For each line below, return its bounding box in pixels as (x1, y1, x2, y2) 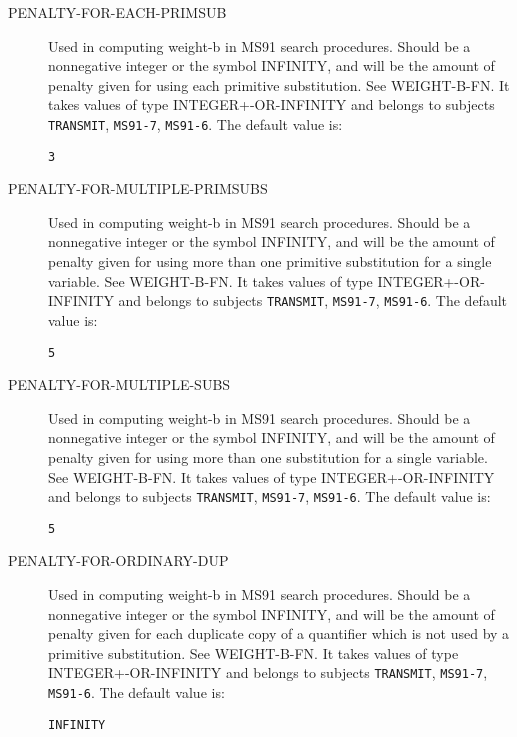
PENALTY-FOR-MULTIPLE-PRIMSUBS (8, 178, 268, 199)
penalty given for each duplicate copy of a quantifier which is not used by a (48, 623, 510, 644)
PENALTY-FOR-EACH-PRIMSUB (8, 2, 227, 22)
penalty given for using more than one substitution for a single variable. (48, 446, 488, 467)
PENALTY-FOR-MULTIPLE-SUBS (8, 374, 231, 395)
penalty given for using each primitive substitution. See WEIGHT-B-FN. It (48, 74, 510, 95)
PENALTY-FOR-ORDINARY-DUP (8, 550, 229, 571)
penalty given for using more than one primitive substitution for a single (48, 251, 492, 272)
